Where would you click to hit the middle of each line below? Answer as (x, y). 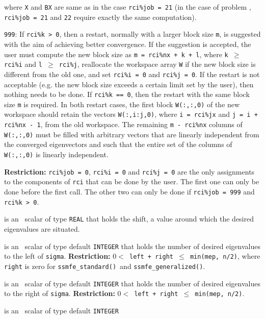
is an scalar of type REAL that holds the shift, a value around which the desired (129, 219)
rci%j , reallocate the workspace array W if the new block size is (157, 64)
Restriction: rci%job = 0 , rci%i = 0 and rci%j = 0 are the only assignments (129, 171)
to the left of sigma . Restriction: (57, 256)
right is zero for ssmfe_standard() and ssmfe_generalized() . (105, 266)
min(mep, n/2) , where (225, 256)
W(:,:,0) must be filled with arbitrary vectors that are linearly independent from (132, 134)
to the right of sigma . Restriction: (60, 293)
